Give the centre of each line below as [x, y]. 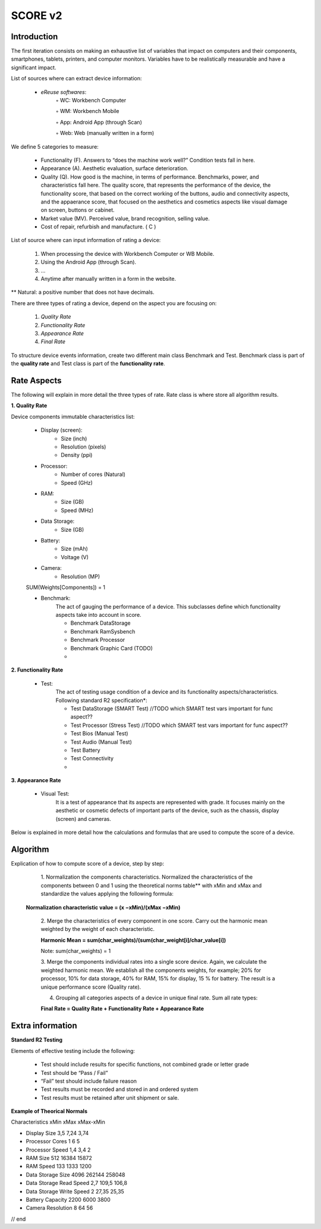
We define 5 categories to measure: [55, 146]
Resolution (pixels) [84, 447]
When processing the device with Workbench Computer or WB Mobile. [128, 253]
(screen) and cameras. [83, 819]
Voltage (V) [75, 557]
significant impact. [34, 67]
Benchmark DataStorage [100, 623]
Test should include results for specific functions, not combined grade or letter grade [145, 1064]
